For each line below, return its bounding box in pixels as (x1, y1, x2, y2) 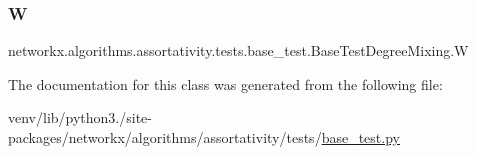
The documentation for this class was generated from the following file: (8, 73, 443, 94)
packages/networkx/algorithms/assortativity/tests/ (8, 127, 322, 147)
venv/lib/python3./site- (8, 107, 152, 128)
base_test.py (321, 127, 400, 147)
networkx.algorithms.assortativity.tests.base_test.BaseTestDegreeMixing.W (8, 40, 469, 61)
